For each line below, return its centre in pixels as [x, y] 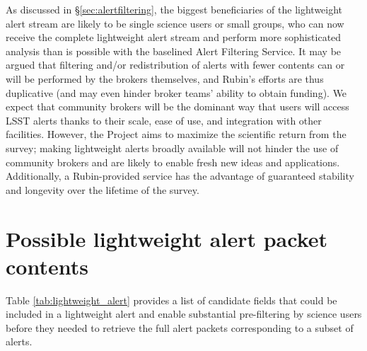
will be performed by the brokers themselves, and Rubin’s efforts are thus [165, 78]
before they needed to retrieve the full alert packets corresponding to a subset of [180, 327]
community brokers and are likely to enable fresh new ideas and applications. [173, 162]
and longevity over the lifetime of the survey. [103, 189]
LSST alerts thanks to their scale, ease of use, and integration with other [164, 120]
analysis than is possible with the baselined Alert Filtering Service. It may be [174, 51]
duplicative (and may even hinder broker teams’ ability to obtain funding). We [176, 92]
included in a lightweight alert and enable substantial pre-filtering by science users [184, 314]
